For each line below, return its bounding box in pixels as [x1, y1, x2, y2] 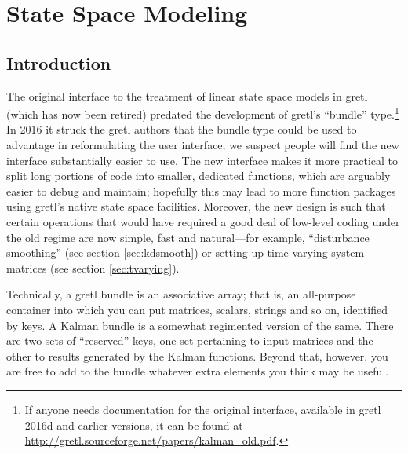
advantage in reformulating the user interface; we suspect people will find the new [6, 137, 399, 153]
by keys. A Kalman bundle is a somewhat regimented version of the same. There [6, 317, 394, 333]
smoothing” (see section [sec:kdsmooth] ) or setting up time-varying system [6, 244, 365, 261]
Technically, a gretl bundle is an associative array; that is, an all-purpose [6, 286, 356, 302]
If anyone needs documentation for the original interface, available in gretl [24, 401, 381, 417]
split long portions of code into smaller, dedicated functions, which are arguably [6, 167, 391, 184]
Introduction [6, 50, 111, 75]
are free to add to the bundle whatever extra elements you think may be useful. [6, 363, 389, 379]
